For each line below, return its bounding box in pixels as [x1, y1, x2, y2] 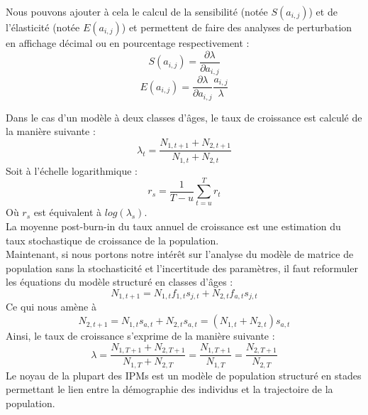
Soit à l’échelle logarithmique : [6, 163, 138, 178]
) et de [308, 4, 338, 18]
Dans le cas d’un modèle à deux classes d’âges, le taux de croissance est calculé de [6, 109, 362, 124]
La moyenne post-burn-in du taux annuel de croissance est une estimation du [6, 219, 341, 234]
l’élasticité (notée [6, 20, 80, 34]
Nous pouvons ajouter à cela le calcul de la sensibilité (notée [6, 4, 268, 18]
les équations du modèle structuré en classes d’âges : [6, 274, 233, 289]
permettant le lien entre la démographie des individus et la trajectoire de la [6, 382, 333, 397]
